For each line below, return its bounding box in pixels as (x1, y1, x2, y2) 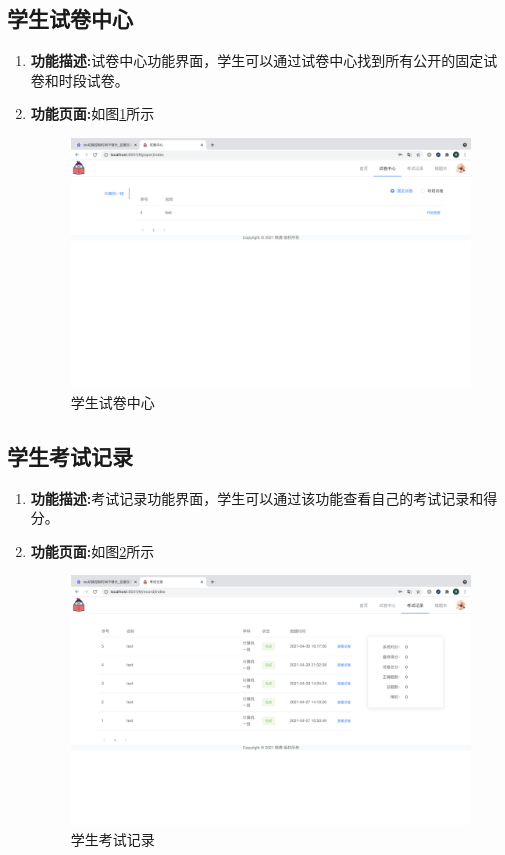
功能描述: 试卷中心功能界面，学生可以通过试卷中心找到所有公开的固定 (30, 50, 484, 71)
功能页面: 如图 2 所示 (30, 540, 155, 561)
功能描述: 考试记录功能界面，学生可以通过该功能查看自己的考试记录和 (30, 487, 484, 508)
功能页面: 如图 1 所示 (30, 103, 155, 124)
